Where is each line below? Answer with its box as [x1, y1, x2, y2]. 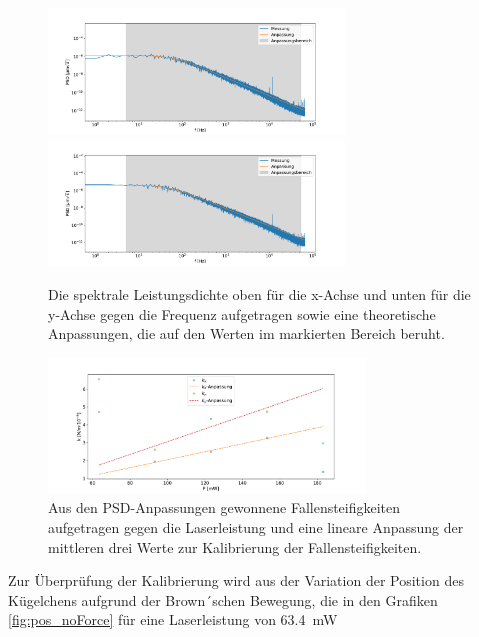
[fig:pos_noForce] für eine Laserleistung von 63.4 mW [8, 609, 338, 630]
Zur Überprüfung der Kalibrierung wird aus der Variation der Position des [8, 570, 464, 591]
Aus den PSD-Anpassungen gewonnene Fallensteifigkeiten [48, 497, 401, 518]
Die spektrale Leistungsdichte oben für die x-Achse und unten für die [48, 284, 471, 305]
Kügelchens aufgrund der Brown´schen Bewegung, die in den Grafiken [8, 589, 438, 610]
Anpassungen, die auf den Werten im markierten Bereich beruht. [48, 323, 445, 344]
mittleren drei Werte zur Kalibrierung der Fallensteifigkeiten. [48, 536, 422, 557]
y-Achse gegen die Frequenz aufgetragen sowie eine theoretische [48, 303, 436, 324]
